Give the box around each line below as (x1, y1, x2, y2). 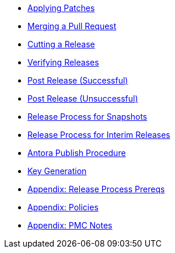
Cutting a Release (27, 39, 95, 49)
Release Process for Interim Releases (27, 130, 170, 140)
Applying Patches (27, 3, 95, 13)
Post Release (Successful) (27, 75, 128, 85)
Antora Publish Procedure (27, 148, 126, 158)
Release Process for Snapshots (27, 112, 148, 122)
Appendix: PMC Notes (27, 220, 113, 230)
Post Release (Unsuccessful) (27, 93, 138, 103)
